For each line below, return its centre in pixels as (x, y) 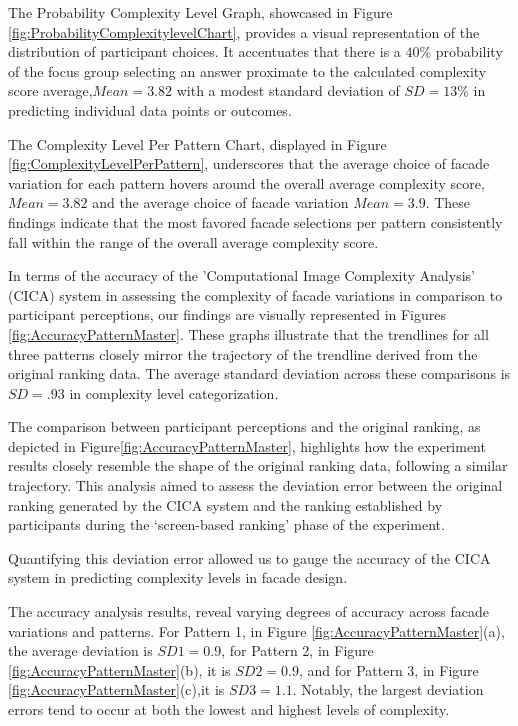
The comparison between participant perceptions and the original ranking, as (244, 426)
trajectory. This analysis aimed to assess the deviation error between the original (255, 485)
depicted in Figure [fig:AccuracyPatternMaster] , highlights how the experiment (247, 445)
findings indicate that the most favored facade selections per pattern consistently (255, 221)
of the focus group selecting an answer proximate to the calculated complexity (247, 70)
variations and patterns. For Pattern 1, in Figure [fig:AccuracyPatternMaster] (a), (256, 630)
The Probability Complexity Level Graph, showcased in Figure (200, 12)
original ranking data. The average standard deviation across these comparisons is (259, 373)
